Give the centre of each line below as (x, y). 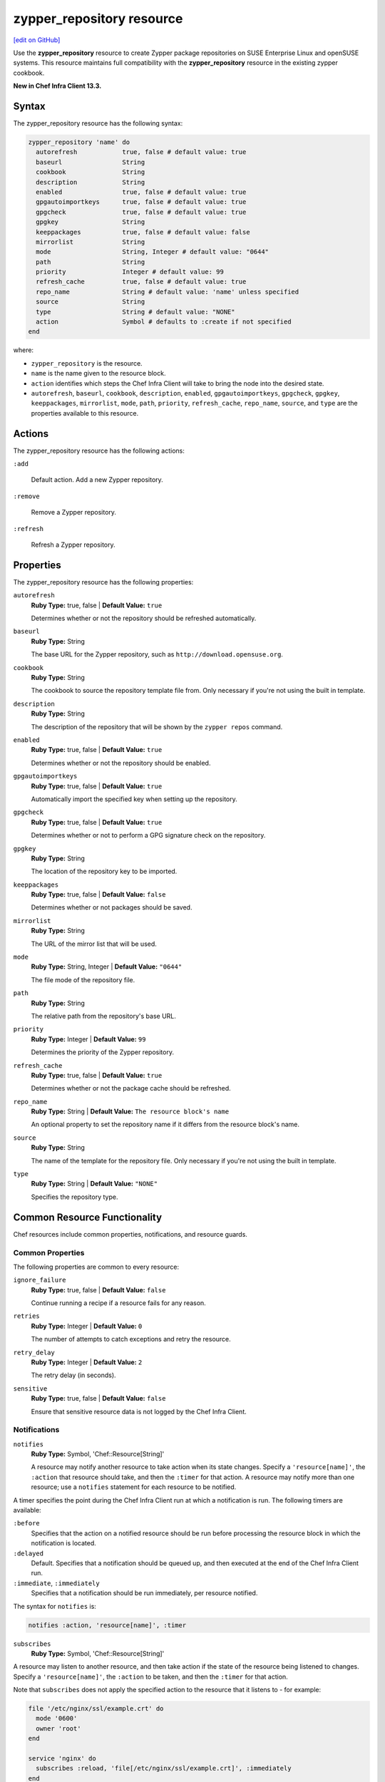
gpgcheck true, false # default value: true (141, 212)
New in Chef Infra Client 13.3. (57, 86)
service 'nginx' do (62, 1758)
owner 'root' (58, 1728)
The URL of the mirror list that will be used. (94, 944)
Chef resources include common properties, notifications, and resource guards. (130, 1234)
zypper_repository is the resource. (87, 363)
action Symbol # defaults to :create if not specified (164, 322)
